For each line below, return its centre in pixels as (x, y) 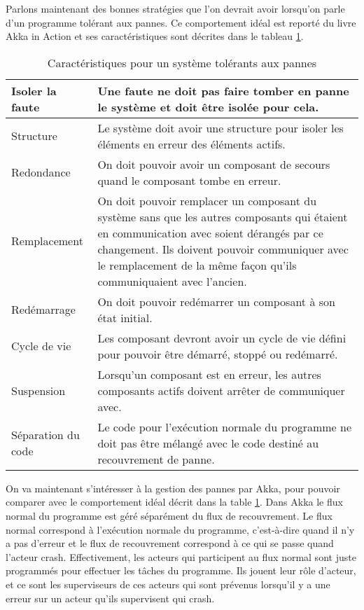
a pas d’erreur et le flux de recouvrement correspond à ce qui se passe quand (170, 543)
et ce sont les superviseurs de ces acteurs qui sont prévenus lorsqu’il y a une (168, 584)
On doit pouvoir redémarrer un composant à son (216, 301)
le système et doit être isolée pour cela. (208, 106)
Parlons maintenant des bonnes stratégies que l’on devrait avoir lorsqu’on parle (175, 8)
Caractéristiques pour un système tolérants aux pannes (182, 62)
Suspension (38, 390)
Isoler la (34, 90)
